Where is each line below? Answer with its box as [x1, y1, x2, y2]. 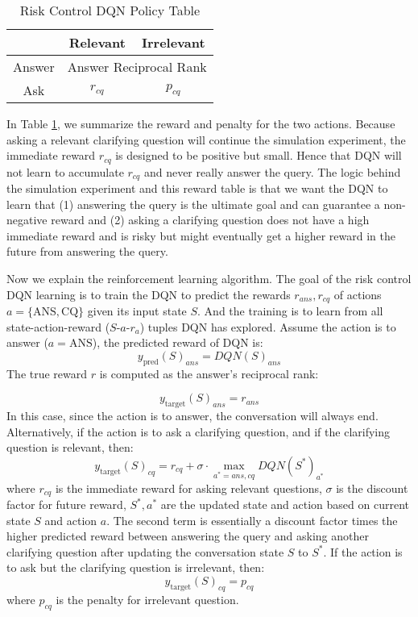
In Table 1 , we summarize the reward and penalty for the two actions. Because [6, 115, 395, 131]
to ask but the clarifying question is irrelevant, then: [6, 559, 265, 576]
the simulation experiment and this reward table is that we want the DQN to [6, 180, 388, 197]
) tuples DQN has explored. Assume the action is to [139, 318, 396, 335]
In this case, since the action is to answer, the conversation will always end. [6, 407, 379, 424]
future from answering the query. [6, 243, 168, 260]
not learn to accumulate [6, 163, 124, 180]
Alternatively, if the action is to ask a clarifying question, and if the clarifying [6, 423, 391, 440]
